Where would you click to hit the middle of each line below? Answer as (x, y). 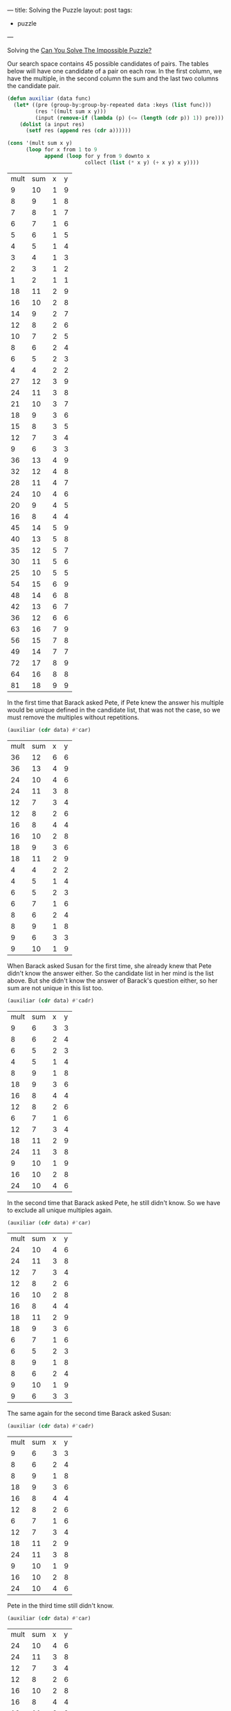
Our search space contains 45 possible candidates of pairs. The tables (108, 64)
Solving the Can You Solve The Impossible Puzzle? (80, 50)
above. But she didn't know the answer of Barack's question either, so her (112, 981)
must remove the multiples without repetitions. (73, 717)
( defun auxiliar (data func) (49, 98)
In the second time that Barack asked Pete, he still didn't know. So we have (114, 1202)
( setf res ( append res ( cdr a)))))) (78, 131)
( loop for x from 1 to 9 (61, 150)
